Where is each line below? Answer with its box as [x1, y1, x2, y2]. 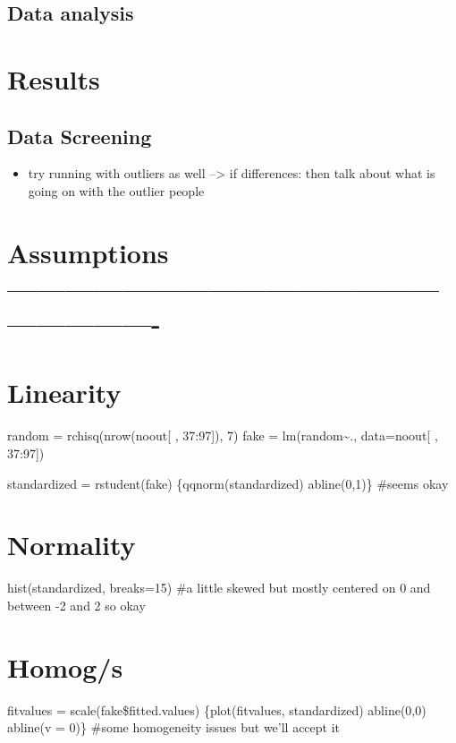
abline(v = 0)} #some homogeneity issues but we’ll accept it [7, 718, 341, 737]
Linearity [7, 374, 122, 411]
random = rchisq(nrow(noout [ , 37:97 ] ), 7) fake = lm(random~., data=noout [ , [7, 426, 438, 445]
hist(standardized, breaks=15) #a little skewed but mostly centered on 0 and [7, 578, 431, 597]
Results [7, 60, 100, 97]
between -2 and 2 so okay [7, 595, 146, 614]
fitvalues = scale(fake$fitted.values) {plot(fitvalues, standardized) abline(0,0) [7, 700, 426, 719]
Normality [7, 526, 136, 563]
